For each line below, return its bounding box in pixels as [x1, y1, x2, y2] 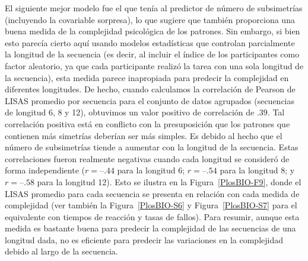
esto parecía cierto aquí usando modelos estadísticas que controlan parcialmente [5, 36, 295, 49]
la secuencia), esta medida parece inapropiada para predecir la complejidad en [5, 71, 289, 83]
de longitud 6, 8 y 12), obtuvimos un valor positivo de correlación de [5, 106, 255, 118]
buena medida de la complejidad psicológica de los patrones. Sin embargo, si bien [5, 25, 300, 37]
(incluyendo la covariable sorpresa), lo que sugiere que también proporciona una [5, 13, 295, 25]
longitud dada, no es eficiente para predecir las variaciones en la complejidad [5, 233, 283, 246]
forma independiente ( [5, 164, 85, 176]
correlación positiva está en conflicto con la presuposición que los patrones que [5, 117, 290, 130]
